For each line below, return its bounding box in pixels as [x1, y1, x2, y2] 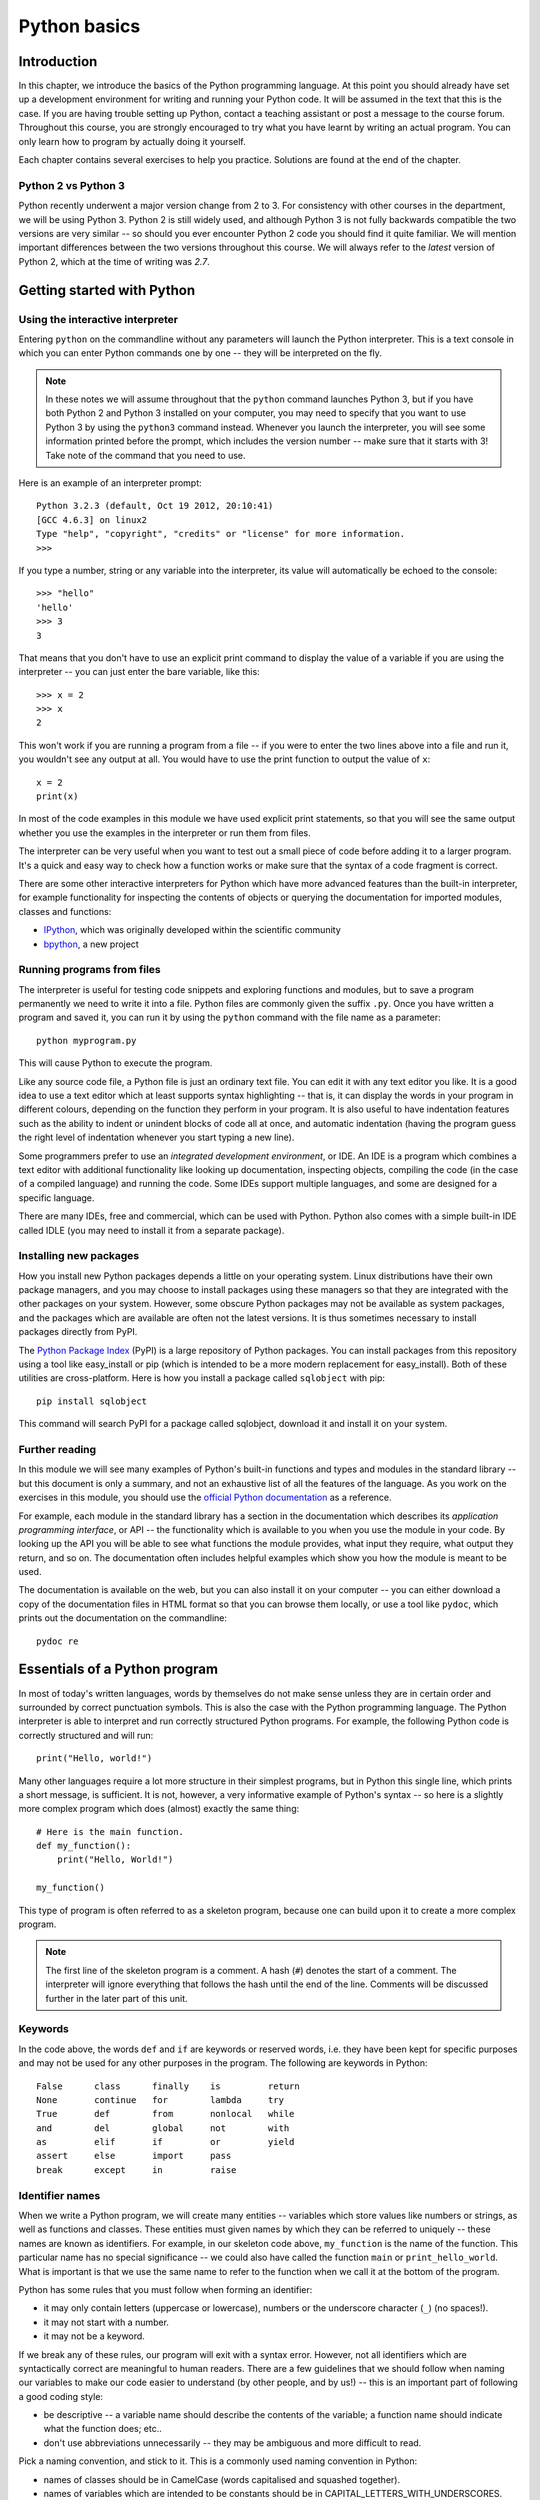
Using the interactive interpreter [18, 312, 179, 326]
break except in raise [36, 2164, 237, 2175]
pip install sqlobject [36, 1395, 148, 1407]
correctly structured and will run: [18, 1729, 154, 1741]
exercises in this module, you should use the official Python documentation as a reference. [18, 1491, 392, 1504]
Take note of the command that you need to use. [45, 449, 246, 461]
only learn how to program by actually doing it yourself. [18, 135, 246, 147]
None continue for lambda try [36, 2094, 285, 2105]
